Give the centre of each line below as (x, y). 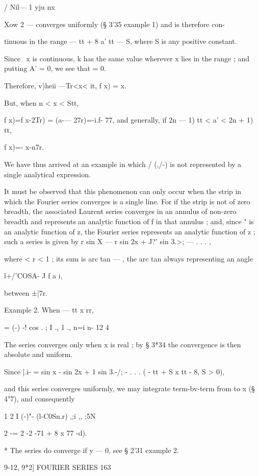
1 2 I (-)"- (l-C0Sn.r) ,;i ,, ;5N (50, 415)
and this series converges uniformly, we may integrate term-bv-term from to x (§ (129, 388)
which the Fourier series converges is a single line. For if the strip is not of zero (127, 201)
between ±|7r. (26, 292)
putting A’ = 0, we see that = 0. (55, 68)
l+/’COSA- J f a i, (33, 276)
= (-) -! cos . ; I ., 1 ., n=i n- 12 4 (57, 327)
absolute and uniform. (38, 354)
